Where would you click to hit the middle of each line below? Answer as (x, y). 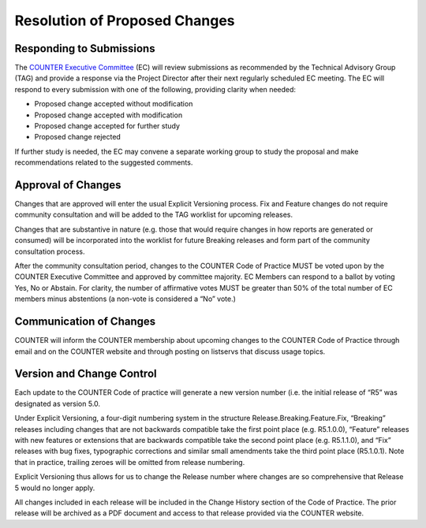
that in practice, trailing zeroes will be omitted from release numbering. (130, 462)
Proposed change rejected (78, 137)
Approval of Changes (68, 185)
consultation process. (50, 251)
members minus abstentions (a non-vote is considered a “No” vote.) (125, 299)
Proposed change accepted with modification (108, 115)
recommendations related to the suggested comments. (104, 162)
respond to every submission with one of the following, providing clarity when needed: (155, 89)
